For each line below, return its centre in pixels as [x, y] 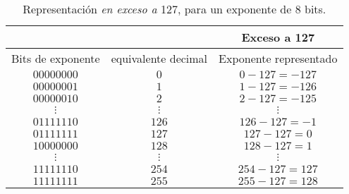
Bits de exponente [56, 58]
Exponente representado [278, 58]
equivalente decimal [159, 58]
